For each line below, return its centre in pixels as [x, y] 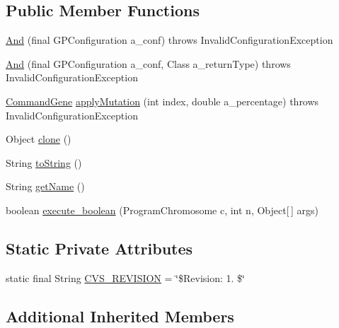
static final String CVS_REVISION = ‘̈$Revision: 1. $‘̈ [125, 277]
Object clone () [39, 139]
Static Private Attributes [99, 248]
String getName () [45, 186]
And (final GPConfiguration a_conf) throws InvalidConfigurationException [169, 40]
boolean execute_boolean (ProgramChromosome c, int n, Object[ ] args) [162, 210]
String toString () [44, 162]
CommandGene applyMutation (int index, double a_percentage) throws [162, 101]
